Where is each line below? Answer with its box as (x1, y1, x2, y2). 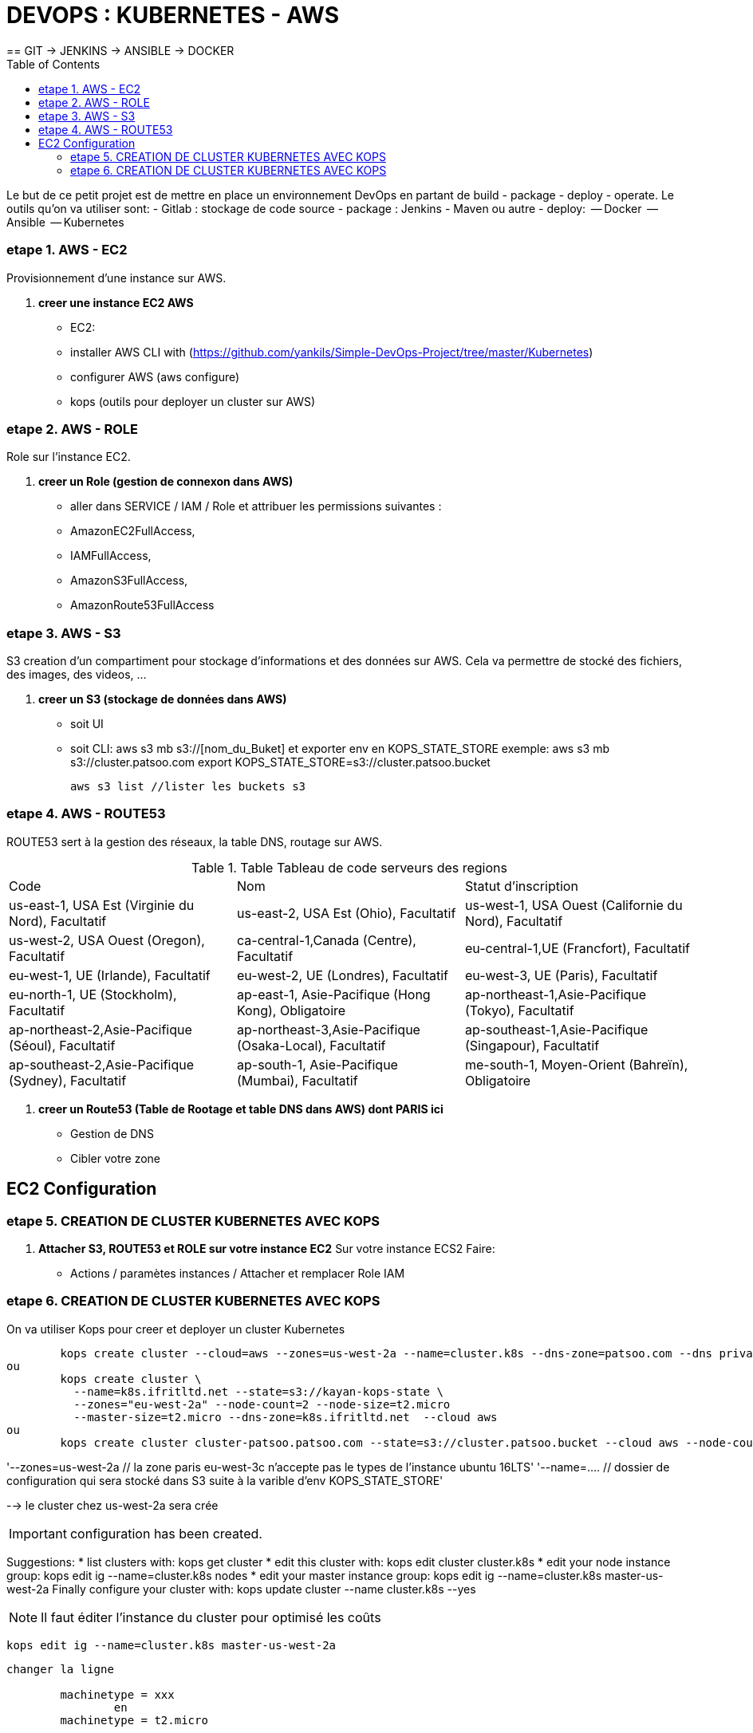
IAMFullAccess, (70, 549, 152, 563)
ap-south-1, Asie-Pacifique (236, 1056, 398, 1073)
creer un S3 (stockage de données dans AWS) (38, 692, 287, 706)
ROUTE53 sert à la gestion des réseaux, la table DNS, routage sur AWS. (6, 834, 383, 849)
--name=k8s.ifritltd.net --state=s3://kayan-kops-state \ (73, 1384, 444, 1398)
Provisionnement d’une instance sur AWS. (6, 270, 227, 285)
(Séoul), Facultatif (9, 1037, 116, 1054)
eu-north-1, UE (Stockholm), (9, 986, 177, 1002)
